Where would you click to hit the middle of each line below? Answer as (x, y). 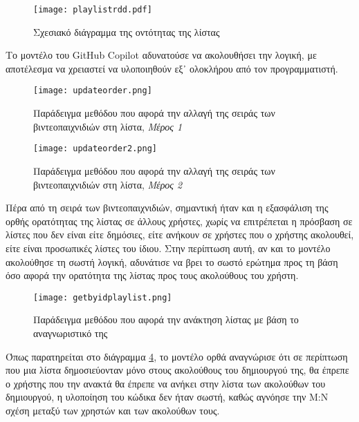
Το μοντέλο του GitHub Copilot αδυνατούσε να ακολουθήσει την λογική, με (161, 55)
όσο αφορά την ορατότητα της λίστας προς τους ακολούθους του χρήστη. (152, 275)
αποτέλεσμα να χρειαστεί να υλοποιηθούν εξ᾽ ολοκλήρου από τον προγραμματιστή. (172, 68)
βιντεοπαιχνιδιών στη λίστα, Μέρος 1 (108, 126)
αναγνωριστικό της (71, 333)
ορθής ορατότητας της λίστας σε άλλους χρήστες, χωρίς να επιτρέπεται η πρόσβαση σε (179, 221)
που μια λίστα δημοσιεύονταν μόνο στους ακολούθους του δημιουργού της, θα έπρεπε (177, 370)
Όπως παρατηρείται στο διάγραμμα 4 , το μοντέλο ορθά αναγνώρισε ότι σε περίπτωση (177, 356)
